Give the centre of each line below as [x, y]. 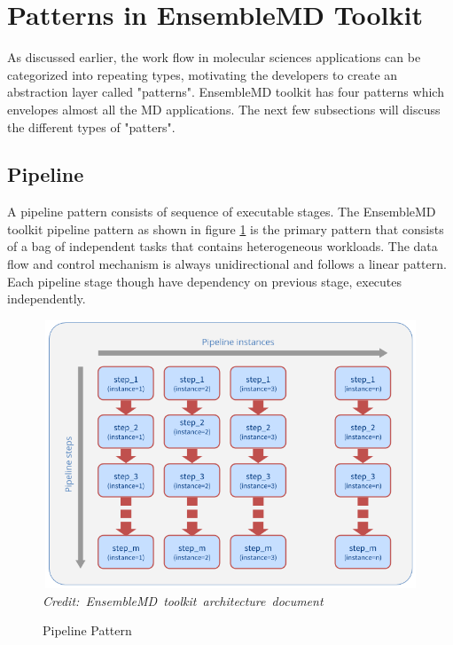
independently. [47, 299]
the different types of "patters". [91, 126]
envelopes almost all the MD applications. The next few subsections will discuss [224, 109]
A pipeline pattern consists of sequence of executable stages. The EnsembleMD [222, 212]
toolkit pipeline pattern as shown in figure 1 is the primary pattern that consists [226, 228]
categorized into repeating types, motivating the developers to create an [203, 74]
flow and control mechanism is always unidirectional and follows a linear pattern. [227, 264]
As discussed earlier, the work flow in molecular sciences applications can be [214, 57]
